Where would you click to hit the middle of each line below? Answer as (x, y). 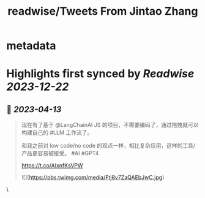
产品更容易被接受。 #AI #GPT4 (60, 153)
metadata (31, 46)
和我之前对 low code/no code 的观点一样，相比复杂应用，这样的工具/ (108, 146)
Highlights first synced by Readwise (100, 74)
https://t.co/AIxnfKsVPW (52, 166)
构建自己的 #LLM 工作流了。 (57, 132)
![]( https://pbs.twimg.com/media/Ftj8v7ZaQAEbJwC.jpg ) (93, 177)
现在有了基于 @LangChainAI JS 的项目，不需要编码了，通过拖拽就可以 (110, 125)
